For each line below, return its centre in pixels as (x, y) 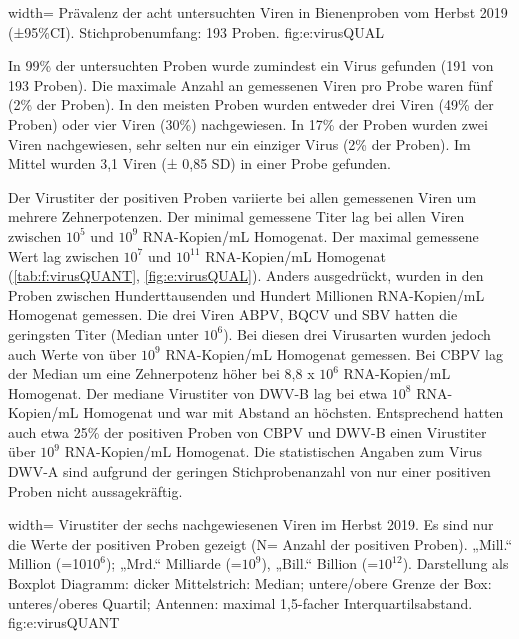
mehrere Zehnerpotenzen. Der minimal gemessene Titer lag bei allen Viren (236, 216)
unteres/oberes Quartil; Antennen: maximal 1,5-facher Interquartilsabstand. (240, 602)
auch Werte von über (72, 353)
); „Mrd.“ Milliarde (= (173, 563)
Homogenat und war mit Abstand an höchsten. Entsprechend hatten (293, 412)
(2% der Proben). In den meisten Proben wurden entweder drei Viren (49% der (251, 104)
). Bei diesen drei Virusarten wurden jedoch (357, 333)
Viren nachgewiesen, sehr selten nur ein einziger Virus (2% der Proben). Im (239, 143)
